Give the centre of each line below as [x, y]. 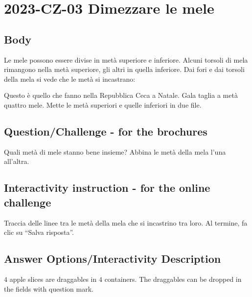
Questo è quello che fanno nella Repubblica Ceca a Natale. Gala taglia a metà [121, 95]
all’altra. [17, 161]
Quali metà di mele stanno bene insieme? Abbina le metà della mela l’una [115, 151]
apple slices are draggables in [53, 279]
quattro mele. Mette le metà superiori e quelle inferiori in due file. [103, 104]
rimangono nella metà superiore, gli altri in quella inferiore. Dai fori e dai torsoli [124, 69]
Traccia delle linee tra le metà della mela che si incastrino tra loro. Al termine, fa [126, 222]
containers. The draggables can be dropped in [173, 279]
